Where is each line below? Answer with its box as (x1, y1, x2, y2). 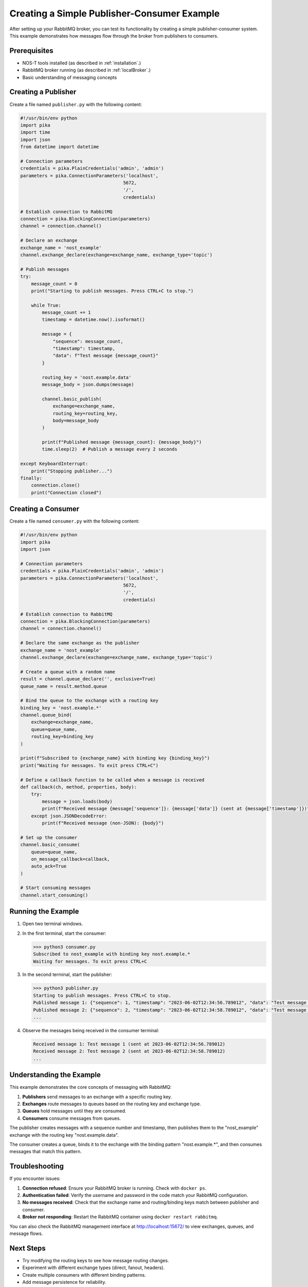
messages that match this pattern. (9, 1149, 82, 1155)
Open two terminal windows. (22, 920, 83, 927)
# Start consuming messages (20, 885, 91, 891)
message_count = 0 (31, 281, 78, 287)
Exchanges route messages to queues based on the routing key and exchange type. (22, 1101, 201, 1107)
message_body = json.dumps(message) (42, 381, 134, 387)
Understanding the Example (9, 1071, 101, 1080)
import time (20, 129, 51, 135)
